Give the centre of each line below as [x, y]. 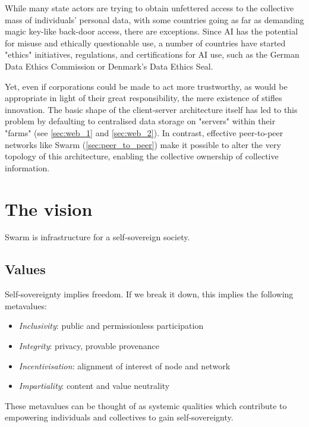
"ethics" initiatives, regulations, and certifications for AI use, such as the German [152, 54]
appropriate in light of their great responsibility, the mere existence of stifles [144, 98]
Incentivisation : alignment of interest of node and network [124, 365]
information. [27, 167]
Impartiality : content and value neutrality [94, 386]
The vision [49, 208]
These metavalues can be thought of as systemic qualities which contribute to [146, 405]
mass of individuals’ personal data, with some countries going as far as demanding [154, 19]
